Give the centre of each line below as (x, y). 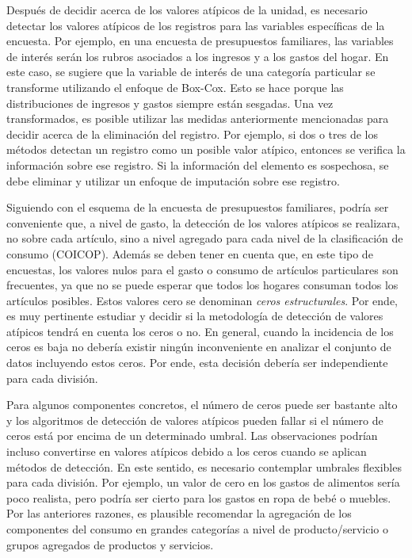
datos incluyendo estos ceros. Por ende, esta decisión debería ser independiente (197, 363)
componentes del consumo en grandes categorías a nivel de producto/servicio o (197, 529)
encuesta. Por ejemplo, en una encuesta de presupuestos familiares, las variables (200, 41)
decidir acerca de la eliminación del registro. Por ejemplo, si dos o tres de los (192, 134)
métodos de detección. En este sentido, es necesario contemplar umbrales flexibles (204, 466)
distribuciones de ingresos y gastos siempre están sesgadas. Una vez (170, 103)
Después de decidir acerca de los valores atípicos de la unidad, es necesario (187, 10)
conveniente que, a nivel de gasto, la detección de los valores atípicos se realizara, (203, 222)
